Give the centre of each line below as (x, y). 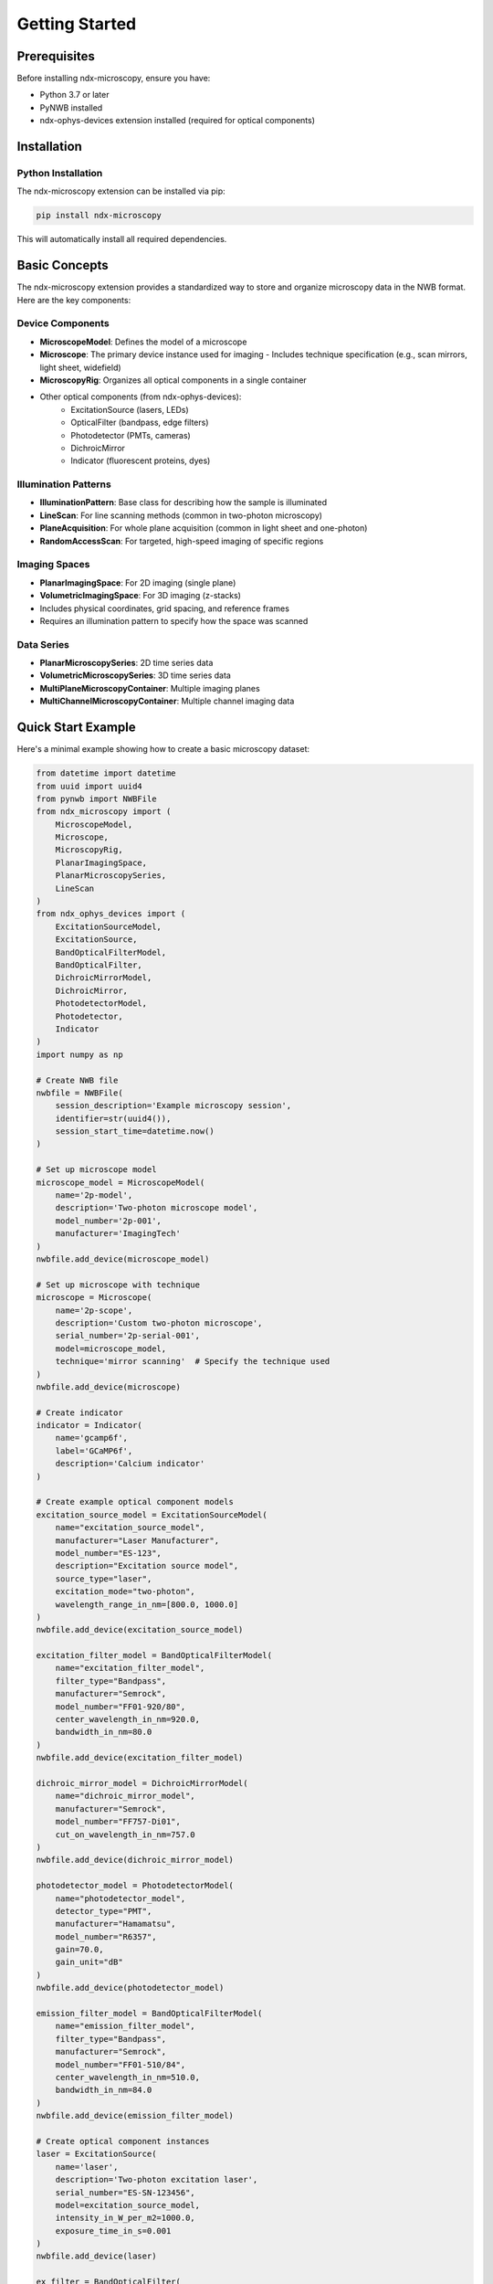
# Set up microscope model (96, 1170)
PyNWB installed (71, 107)
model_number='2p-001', (108, 1221)
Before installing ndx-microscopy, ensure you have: (114, 79)
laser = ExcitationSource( (96, 2154)
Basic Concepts (63, 265)
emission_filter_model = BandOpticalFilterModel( (149, 2014)
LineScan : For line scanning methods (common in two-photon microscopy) (181, 515)
